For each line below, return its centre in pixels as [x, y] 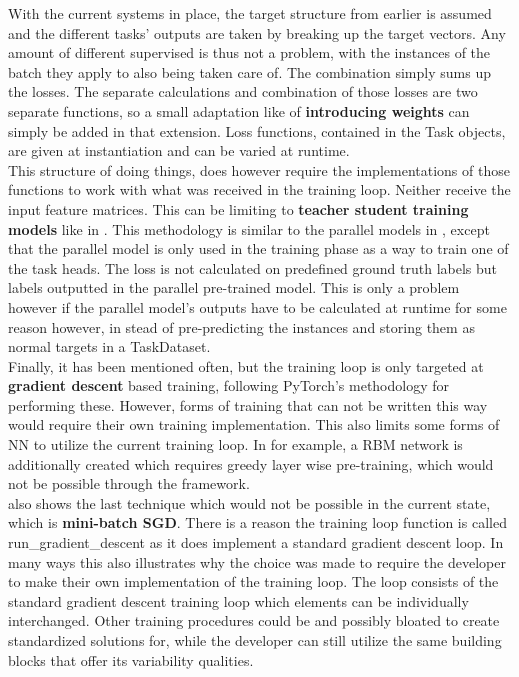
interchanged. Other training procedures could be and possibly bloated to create [254, 620]
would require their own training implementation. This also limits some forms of [254, 424]
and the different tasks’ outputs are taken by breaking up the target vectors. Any [257, 32]
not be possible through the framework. [129, 483]
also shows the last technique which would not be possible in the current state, [249, 502]
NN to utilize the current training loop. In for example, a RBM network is [235, 444]
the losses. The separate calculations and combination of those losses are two [243, 91]
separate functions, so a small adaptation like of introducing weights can [239, 110]
